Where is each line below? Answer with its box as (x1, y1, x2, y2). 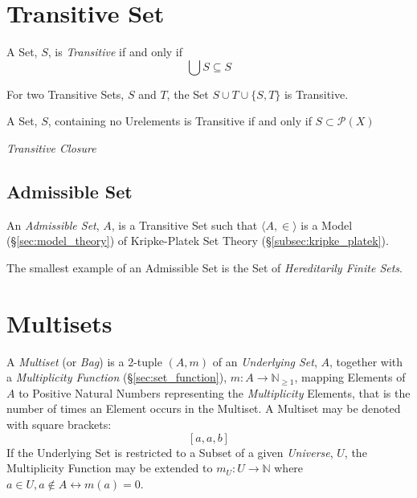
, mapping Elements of (294, 369, 406, 386)
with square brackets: (6, 415, 112, 432)
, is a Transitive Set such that (111, 216, 258, 233)
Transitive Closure (6, 139, 96, 156)
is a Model (300, 216, 353, 233)
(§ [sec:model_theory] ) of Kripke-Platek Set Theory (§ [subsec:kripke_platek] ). (6, 232, 389, 249)
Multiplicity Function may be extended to (6, 459, 213, 476)
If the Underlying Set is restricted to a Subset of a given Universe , (6, 443, 333, 460)
